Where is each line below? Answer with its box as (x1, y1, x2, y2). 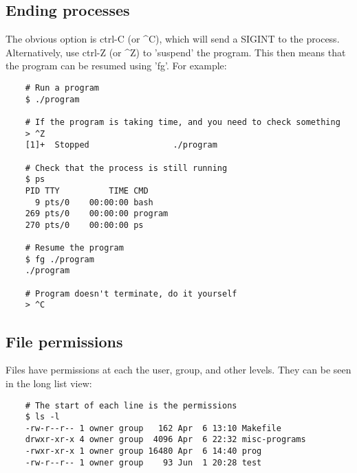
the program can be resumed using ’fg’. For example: (6, 58, 227, 73)
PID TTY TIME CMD (25, 185, 149, 196)
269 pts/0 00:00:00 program (25, 209, 169, 219)
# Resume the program (25, 243, 124, 253)
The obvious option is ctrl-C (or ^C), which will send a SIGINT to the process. (6, 32, 340, 46)
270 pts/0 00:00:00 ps (25, 220, 144, 230)
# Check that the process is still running (25, 163, 228, 173)
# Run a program (25, 82, 100, 93)
